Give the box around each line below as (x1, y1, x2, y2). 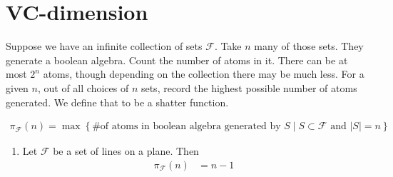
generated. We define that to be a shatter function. (6, 94, 229, 109)
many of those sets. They (254, 39, 364, 54)
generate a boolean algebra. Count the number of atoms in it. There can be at (6, 52, 348, 67)
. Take (214, 39, 242, 54)
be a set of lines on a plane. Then (53, 143, 199, 158)
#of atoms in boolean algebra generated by (92, 121, 281, 132)
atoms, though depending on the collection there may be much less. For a (43, 66, 364, 81)
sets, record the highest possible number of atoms (141, 80, 357, 95)
